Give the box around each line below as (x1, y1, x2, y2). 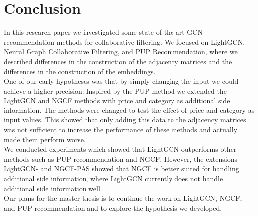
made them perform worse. (4, 134, 86, 144)
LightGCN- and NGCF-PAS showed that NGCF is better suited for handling (4, 163, 239, 174)
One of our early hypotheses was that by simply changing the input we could (4, 76, 239, 86)
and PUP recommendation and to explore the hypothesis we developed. (4, 202, 222, 213)
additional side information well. (4, 183, 102, 193)
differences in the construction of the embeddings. (4, 66, 156, 76)
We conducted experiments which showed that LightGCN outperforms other (4, 144, 237, 154)
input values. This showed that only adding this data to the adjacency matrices (4, 114, 246, 125)
